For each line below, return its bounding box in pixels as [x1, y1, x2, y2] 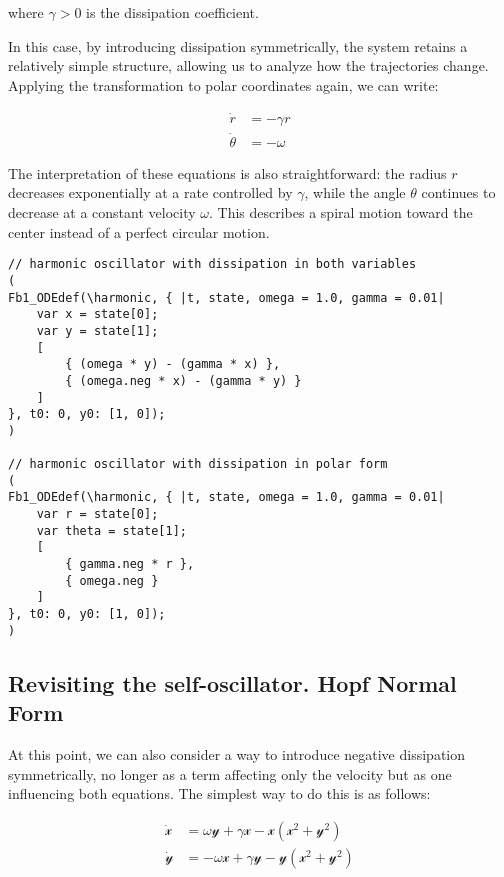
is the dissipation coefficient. [86, 2, 259, 22]
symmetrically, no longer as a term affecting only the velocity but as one [8, 763, 452, 784]
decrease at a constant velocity [8, 202, 196, 223]
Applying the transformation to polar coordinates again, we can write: [8, 74, 439, 95]
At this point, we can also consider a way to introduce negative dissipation [8, 743, 466, 764]
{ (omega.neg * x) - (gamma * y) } [65, 373, 302, 388]
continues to [421, 182, 496, 203]
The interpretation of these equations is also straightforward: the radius [8, 162, 447, 183]
